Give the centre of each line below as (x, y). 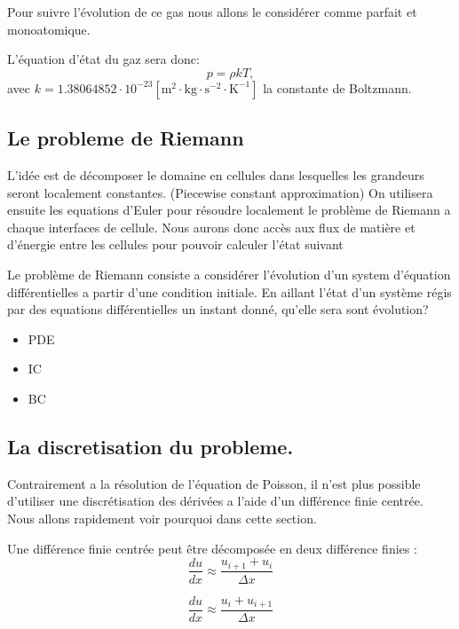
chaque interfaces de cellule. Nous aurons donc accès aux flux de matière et (211, 227)
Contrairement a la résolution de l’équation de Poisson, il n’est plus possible (214, 483)
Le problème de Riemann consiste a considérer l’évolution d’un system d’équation (229, 274)
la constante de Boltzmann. (337, 87)
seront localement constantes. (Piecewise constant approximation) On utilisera (220, 192)
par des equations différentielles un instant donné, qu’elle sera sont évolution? (218, 309)
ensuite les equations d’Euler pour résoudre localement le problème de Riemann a (229, 210)
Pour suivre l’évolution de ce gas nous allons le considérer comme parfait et (212, 12)
